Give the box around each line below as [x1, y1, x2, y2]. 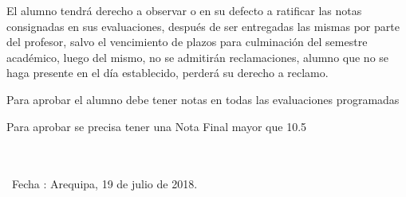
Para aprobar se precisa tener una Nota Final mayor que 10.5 [6, 118, 307, 134]
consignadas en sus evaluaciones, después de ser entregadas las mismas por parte [6, 17, 400, 34]
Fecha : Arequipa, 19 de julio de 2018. [11, 176, 198, 192]
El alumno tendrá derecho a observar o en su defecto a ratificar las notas [6, 2, 362, 18]
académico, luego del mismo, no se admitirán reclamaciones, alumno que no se [6, 48, 389, 65]
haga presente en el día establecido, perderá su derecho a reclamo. [6, 64, 329, 81]
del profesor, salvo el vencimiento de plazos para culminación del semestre [6, 33, 368, 50]
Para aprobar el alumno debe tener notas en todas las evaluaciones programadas [6, 91, 400, 107]
